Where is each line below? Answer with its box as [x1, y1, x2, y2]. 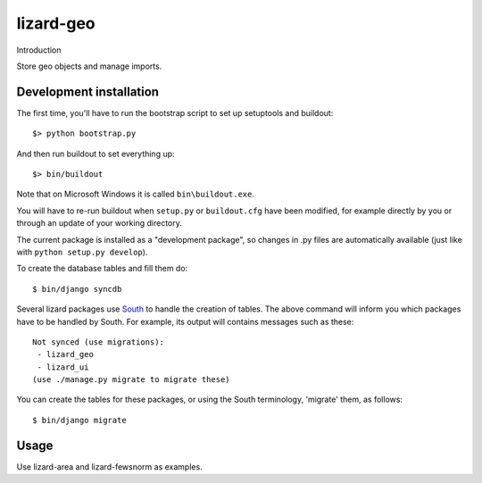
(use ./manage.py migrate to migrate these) [32, 375, 231, 385]
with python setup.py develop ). [16, 246, 148, 257]
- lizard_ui [37, 362, 89, 372]
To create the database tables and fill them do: [16, 263, 188, 274]
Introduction [16, 45, 62, 55]
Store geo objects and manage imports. [16, 61, 162, 71]
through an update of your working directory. [16, 218, 182, 229]
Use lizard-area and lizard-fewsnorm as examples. [16, 461, 203, 472]
